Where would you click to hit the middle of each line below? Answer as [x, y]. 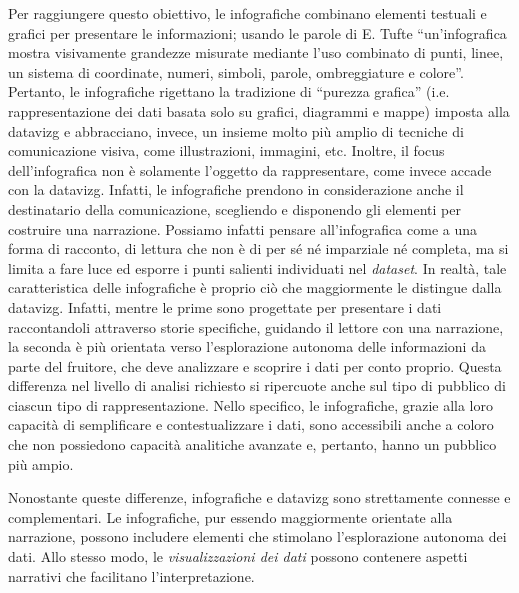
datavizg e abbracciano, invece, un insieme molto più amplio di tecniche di [236, 130]
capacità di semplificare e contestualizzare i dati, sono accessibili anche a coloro [251, 424]
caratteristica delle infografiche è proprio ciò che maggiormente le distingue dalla [255, 287]
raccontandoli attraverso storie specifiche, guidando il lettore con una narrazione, [256, 326]
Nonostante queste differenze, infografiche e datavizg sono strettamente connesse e [259, 497]
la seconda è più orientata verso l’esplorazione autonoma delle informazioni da [247, 346]
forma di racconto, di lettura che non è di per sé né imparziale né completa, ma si [258, 248]
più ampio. [41, 463]
